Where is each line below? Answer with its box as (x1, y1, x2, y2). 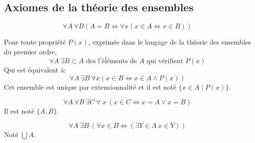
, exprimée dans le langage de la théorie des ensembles (88, 37, 251, 47)
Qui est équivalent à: (4, 65, 66, 75)
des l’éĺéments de (86, 58, 137, 65)
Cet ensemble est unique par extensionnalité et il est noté (4, 81, 177, 92)
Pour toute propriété (4, 37, 66, 47)
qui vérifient (147, 58, 183, 65)
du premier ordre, (4, 46, 57, 56)
